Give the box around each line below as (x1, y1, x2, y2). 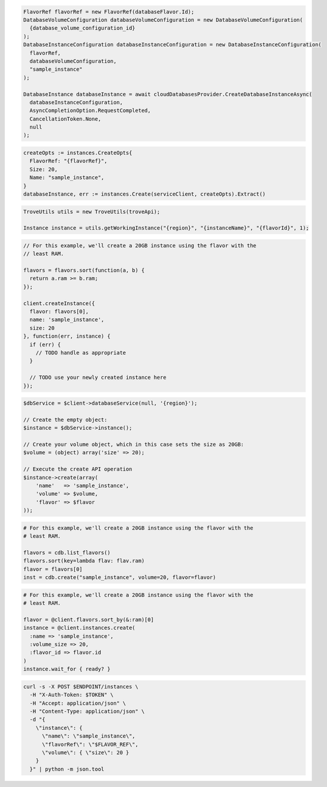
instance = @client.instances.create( (23, 624, 136, 631)
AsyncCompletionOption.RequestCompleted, (29, 107, 151, 114)
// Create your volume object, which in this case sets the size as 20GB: (23, 441, 245, 448)
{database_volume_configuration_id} (29, 25, 136, 32)
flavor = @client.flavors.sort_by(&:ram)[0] (23, 616, 154, 623)
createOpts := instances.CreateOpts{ (23, 150, 133, 156)
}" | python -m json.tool (29, 766, 104, 772)
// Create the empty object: (23, 416, 108, 423)
